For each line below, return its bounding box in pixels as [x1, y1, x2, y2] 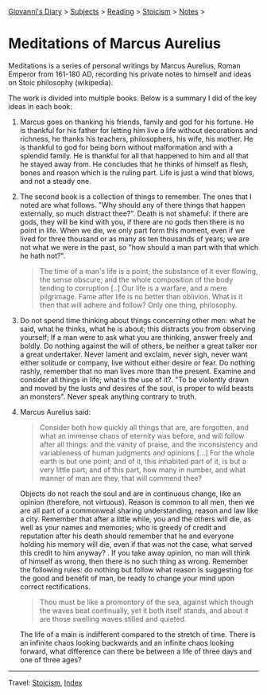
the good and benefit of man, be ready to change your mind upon [19, 573, 235, 583]
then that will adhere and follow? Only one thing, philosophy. [39, 300, 238, 310]
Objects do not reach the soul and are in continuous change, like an [19, 489, 242, 498]
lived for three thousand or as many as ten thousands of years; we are [19, 234, 250, 244]
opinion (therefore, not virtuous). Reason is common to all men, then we [19, 497, 255, 506]
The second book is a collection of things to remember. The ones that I [19, 191, 252, 201]
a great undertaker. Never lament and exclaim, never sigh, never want [19, 349, 248, 359]
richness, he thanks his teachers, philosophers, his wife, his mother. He [19, 134, 253, 143]
